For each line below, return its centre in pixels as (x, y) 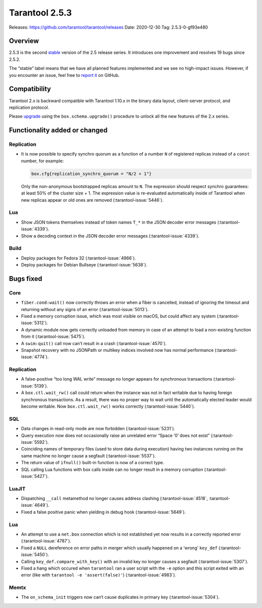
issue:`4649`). (35, 505)
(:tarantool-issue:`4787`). (46, 541)
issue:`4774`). (35, 357)
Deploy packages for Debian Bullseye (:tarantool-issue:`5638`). (84, 265)
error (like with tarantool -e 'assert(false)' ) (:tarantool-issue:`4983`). (99, 575)
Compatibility (30, 89)
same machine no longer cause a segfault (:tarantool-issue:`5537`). (89, 456)
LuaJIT (17, 488)
